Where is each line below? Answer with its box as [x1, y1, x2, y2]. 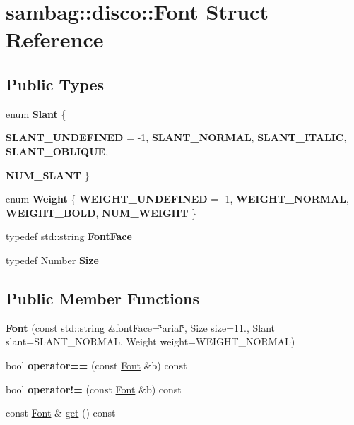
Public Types [6, 73, 105, 95]
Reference [6, 25, 104, 54]
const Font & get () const [6, 405, 116, 420]
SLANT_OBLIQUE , [6, 143, 109, 158]
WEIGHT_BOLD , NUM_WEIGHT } [6, 205, 197, 220]
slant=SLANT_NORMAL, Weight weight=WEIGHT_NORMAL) [6, 334, 295, 349]
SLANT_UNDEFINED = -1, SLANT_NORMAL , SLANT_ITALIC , [6, 130, 347, 145]
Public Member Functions [6, 287, 199, 309]
